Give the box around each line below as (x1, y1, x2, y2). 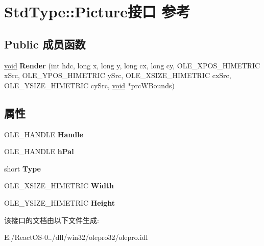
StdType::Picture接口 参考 (4, 1, 190, 22)
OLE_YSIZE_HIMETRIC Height (4, 197, 115, 208)
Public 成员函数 (4, 36, 86, 52)
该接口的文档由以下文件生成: (4, 214, 99, 225)
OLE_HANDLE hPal (4, 146, 74, 157)
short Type (4, 163, 41, 174)
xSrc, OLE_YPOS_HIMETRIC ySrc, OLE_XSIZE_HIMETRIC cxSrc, (4, 70, 231, 81)
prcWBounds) (131, 80, 175, 90)
